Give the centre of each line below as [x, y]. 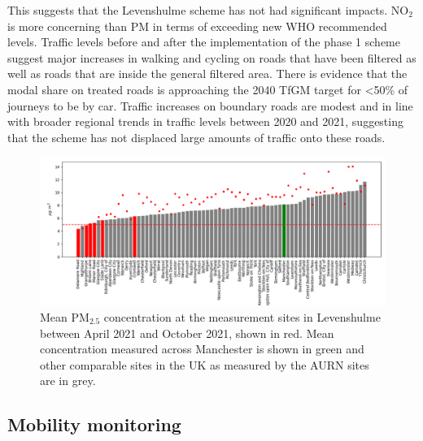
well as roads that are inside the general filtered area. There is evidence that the [207, 73]
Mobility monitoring [94, 424]
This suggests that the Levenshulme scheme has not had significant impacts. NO [208, 10]
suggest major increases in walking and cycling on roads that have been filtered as [212, 57]
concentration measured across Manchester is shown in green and [202, 349]
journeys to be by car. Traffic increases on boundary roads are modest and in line [210, 105]
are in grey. [68, 380]
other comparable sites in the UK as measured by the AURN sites [205, 364]
